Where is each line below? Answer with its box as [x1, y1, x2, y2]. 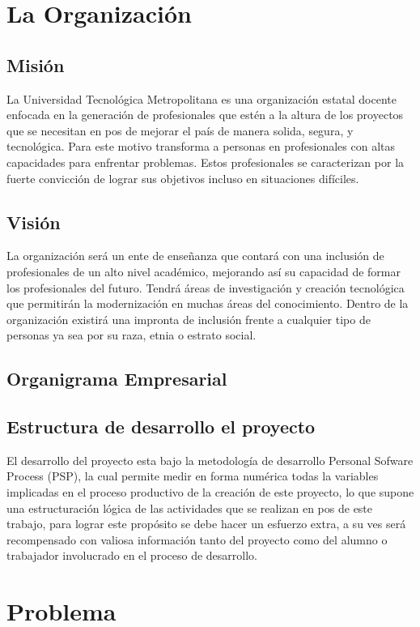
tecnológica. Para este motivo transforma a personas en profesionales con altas [6, 138, 396, 155]
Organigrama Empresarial [6, 366, 227, 391]
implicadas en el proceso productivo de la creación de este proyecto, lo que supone [6, 484, 414, 501]
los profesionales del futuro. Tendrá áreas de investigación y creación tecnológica [6, 279, 405, 296]
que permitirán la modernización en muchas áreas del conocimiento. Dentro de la [6, 295, 409, 312]
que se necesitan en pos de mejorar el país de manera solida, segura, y [6, 122, 354, 139]
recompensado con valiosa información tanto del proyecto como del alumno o [6, 531, 388, 548]
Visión [6, 209, 61, 234]
